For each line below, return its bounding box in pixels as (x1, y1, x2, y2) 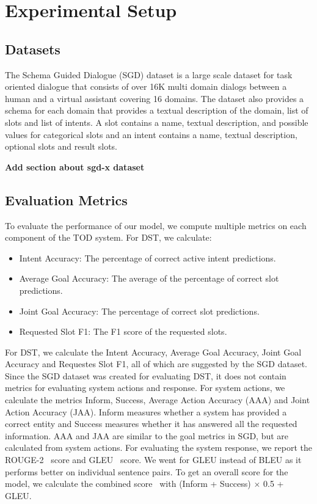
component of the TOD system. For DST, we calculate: (5, 231, 212, 244)
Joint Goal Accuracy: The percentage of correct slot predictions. (19, 304, 260, 317)
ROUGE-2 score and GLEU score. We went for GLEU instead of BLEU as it (5, 453, 302, 466)
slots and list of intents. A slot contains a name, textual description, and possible (5, 115, 308, 128)
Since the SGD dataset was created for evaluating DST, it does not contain (5, 369, 286, 382)
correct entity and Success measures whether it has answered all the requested (5, 417, 297, 430)
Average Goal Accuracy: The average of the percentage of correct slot (19, 272, 279, 285)
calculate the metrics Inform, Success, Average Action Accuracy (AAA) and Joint (5, 393, 310, 406)
